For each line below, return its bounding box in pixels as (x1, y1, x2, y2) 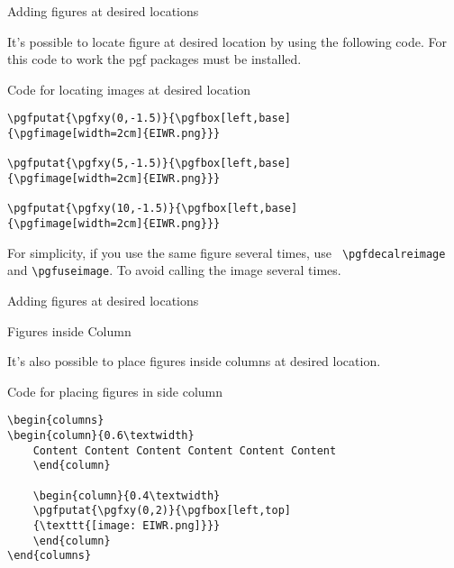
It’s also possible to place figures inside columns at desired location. (7, 352, 381, 371)
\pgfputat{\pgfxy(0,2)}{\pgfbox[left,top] (32, 504, 291, 518)
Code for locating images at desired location (7, 79, 251, 98)
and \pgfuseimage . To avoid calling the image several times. (7, 261, 341, 279)
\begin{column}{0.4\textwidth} (32, 489, 221, 502)
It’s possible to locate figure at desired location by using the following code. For (7, 32, 447, 50)
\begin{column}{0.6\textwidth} (7, 428, 195, 442)
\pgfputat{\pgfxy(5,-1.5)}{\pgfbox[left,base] (7, 157, 291, 170)
